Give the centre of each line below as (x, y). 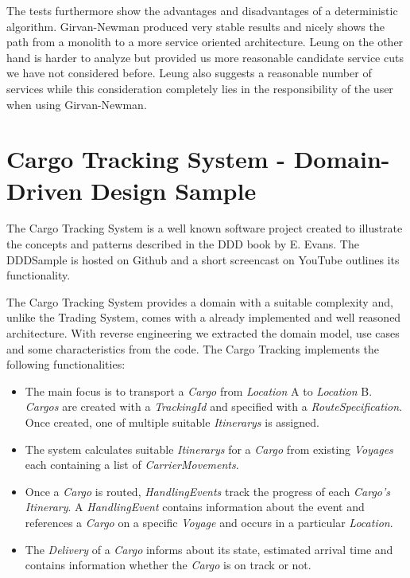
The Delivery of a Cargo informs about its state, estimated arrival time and (209, 549)
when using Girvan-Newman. (77, 104)
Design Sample (174, 190)
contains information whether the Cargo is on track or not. (168, 565)
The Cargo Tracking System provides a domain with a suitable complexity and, (200, 301)
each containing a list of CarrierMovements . (132, 465)
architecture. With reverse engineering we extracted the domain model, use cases (203, 333)
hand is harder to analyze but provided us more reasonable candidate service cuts (205, 57)
